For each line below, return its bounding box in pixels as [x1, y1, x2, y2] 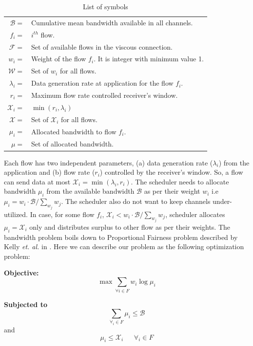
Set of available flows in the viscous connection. [31, 41, 173, 52]
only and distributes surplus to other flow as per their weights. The [29, 222, 231, 232]
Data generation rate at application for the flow [31, 78, 174, 88]
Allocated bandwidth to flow [31, 127, 117, 137]
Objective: [4, 267, 39, 277]
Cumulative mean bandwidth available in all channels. [31, 17, 193, 27]
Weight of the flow [31, 54, 86, 64]
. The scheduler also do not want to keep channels [61, 196, 211, 206]
